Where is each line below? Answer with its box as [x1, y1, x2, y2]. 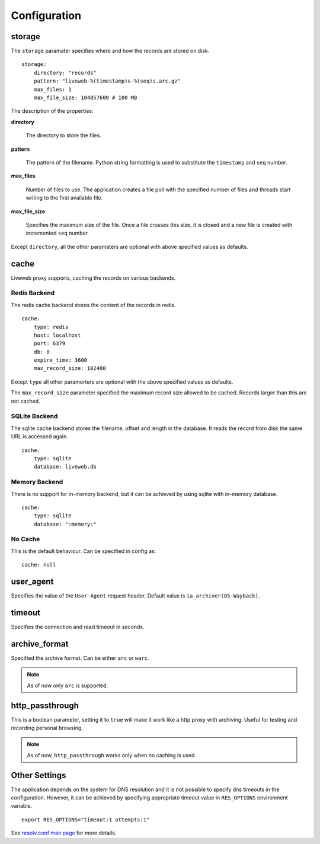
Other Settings [11, 770, 66, 780]
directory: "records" [33, 69, 97, 76]
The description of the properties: [11, 108, 94, 115]
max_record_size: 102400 [33, 365, 106, 372]
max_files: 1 [33, 86, 72, 93]
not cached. [11, 397, 41, 404]
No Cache [11, 535, 40, 543]
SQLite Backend [11, 412, 58, 421]
